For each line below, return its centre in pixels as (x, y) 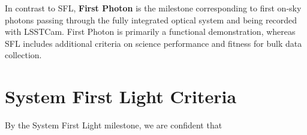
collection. (23, 55)
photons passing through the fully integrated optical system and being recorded (151, 19)
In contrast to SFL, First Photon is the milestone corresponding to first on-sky (153, 8)
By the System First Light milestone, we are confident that (114, 125)
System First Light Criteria (121, 96)
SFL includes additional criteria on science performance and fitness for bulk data (153, 43)
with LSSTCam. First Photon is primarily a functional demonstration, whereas (150, 31)
